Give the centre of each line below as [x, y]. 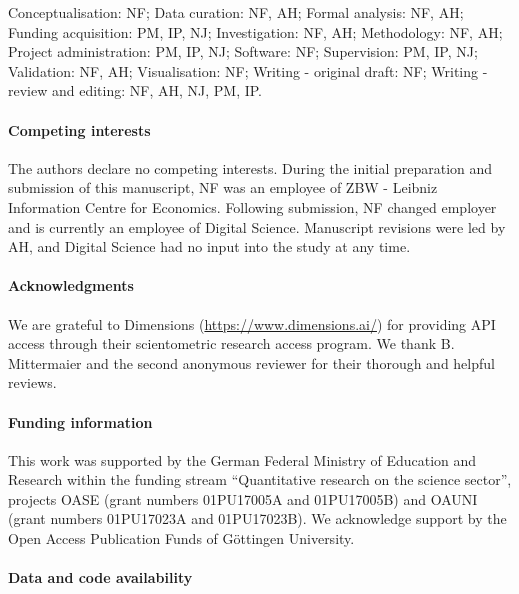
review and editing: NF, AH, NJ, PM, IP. [135, 90]
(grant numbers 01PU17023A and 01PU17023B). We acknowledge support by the [257, 518]
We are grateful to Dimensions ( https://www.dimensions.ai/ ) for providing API [252, 323]
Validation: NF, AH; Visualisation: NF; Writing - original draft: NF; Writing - [248, 70]
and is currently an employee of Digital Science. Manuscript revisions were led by [257, 226]
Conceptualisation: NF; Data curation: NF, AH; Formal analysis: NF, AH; [236, 12]
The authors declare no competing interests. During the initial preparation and [250, 167]
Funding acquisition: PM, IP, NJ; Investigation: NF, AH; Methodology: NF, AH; [255, 31]
